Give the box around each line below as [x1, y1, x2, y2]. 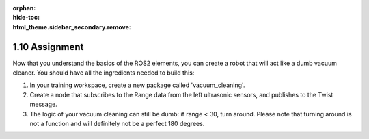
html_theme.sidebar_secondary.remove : [12, 23, 131, 31]
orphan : [12, 4, 36, 12]
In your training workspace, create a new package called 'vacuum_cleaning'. [29, 81, 245, 89]
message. [29, 100, 57, 109]
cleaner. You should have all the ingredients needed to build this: [12, 68, 195, 77]
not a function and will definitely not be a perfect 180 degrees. [29, 120, 205, 128]
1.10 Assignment [12, 41, 84, 53]
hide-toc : [12, 14, 40, 22]
